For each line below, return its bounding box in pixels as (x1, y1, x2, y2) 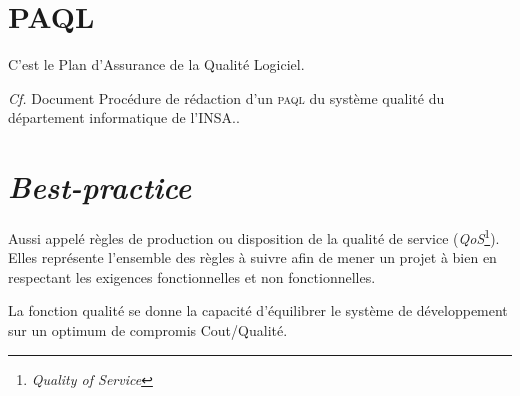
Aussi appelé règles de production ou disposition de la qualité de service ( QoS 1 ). (8, 225, 500, 248)
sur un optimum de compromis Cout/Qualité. (8, 320, 288, 341)
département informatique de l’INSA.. (8, 107, 240, 128)
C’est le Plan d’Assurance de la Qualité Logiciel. (8, 54, 305, 75)
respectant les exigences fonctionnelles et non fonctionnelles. (8, 266, 376, 287)
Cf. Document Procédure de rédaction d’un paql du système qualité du (8, 87, 445, 108)
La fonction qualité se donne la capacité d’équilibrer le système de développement (8, 300, 508, 321)
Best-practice (8, 166, 192, 208)
